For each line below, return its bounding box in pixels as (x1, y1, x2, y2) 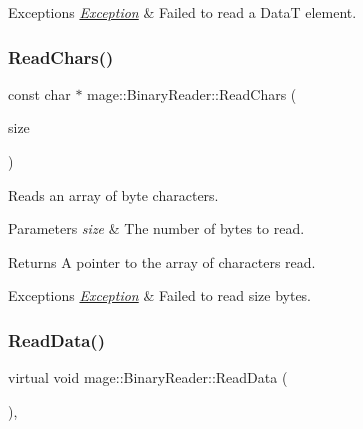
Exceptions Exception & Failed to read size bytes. (8, 285, 312, 306)
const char (8, 83, 71, 104)
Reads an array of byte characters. (8, 184, 219, 205)
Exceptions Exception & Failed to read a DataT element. (8, 2, 357, 22)
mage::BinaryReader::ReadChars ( (87, 83, 297, 104)
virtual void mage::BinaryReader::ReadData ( (8, 367, 288, 388)
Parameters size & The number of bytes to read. (8, 218, 305, 239)
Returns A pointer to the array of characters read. (8, 251, 316, 272)
